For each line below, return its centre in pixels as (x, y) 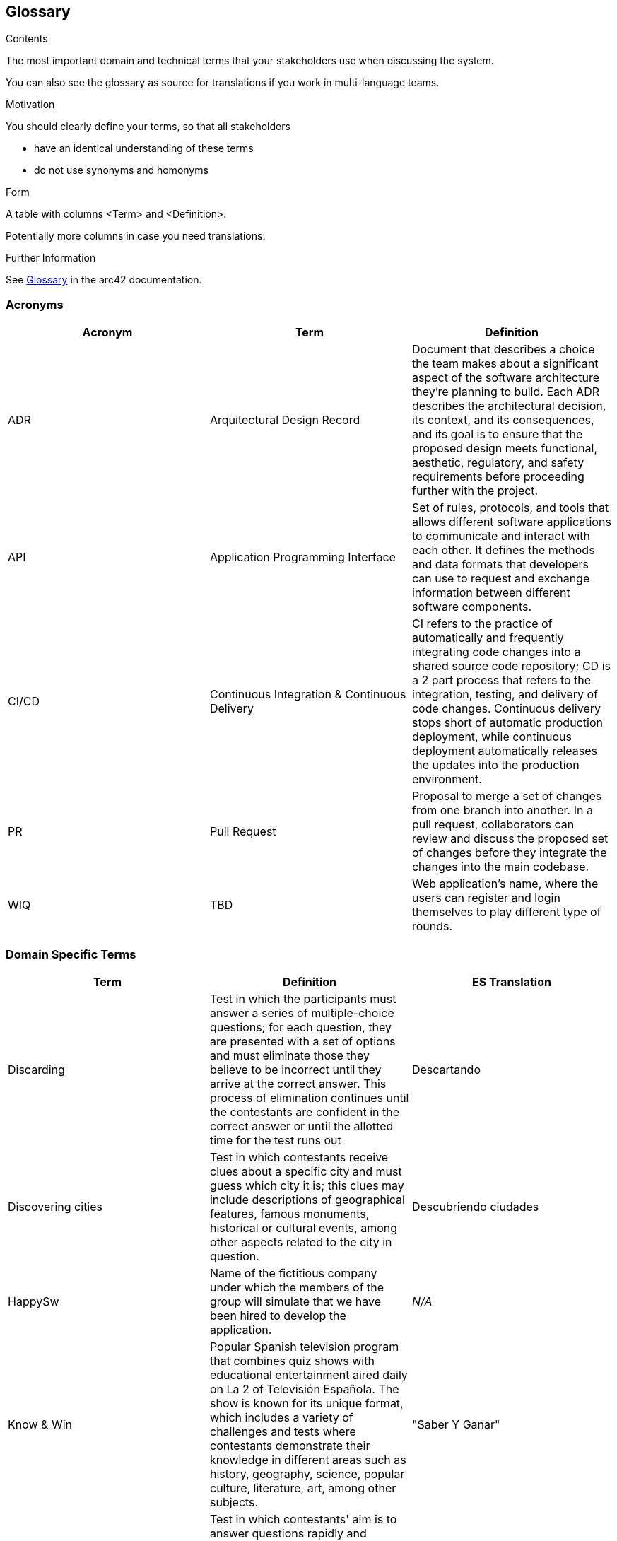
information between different (491, 593)
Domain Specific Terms (71, 954)
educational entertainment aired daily (308, 1375)
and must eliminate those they (289, 1055)
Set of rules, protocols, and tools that (510, 508)
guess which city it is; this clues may (307, 1185)
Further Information (51, 258)
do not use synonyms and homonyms (121, 170)
